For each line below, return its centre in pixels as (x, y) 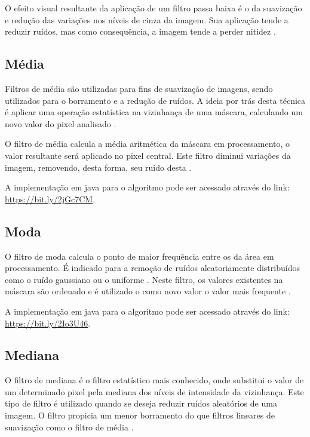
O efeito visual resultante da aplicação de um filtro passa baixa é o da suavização (154, 8)
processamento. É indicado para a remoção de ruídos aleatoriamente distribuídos (152, 268)
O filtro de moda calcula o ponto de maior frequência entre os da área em (139, 256)
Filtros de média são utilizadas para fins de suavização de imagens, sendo (139, 88)
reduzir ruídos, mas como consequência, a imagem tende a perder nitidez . (140, 31)
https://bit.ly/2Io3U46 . (48, 323)
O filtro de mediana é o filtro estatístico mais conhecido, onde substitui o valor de (154, 380)
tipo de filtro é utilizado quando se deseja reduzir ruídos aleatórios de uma (141, 403)
